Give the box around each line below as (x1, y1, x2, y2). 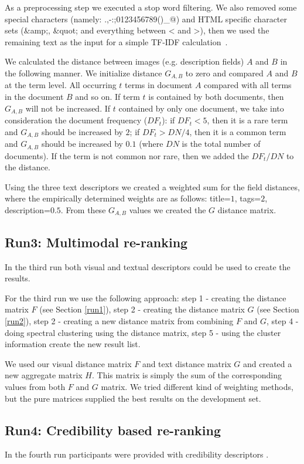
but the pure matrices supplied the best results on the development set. (5, 392, 261, 404)
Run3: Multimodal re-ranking (5, 233, 188, 251)
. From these (60, 203, 106, 216)
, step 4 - (266, 314, 299, 327)
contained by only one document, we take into (118, 102, 284, 114)
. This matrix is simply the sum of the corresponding (91, 369, 282, 381)
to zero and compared (185, 66, 264, 79)
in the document (5, 90, 64, 103)
